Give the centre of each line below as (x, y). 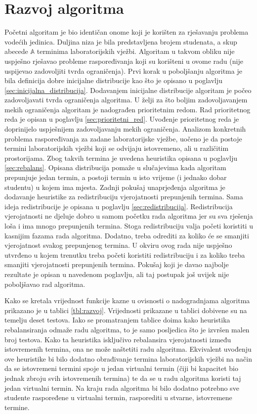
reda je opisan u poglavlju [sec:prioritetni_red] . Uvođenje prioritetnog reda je (122, 119)
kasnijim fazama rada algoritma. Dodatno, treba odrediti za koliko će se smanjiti (127, 235)
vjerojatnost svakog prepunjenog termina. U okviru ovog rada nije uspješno (118, 245)
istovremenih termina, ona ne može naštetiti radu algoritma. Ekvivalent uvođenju (128, 349)
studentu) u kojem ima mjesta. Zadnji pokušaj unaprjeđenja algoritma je (115, 187)
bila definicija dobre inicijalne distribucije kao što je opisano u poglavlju (113, 80)
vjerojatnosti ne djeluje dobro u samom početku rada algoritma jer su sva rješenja (129, 216)
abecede (16, 51)
